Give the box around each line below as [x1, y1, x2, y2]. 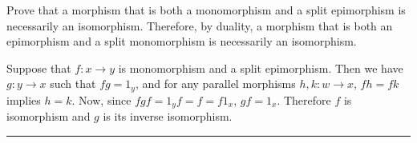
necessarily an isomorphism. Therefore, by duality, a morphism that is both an [6, 17, 393, 34]
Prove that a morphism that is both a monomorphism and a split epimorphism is [6, 2, 406, 18]
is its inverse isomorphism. [103, 108, 233, 125]
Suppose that [6, 59, 71, 76]
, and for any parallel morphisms [135, 75, 296, 92]
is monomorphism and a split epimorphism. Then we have [118, 59, 403, 76]
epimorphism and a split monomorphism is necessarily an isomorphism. [6, 33, 357, 50]
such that [50, 75, 96, 92]
